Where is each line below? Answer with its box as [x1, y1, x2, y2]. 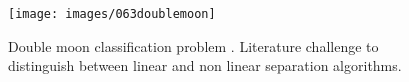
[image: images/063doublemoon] [8, 7, 216, 21]
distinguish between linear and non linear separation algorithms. [8, 55, 402, 76]
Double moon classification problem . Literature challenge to [8, 35, 379, 56]
